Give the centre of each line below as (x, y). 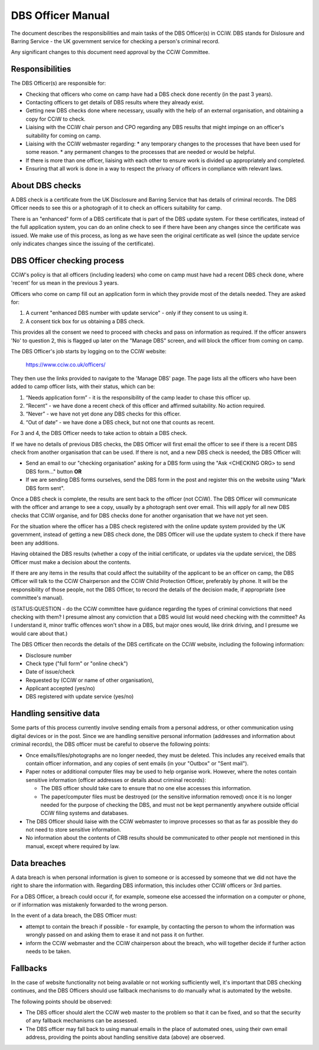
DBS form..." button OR (54, 471)
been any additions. (35, 543)
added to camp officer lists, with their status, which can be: (83, 386)
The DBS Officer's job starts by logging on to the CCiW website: (89, 352)
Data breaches (38, 863)
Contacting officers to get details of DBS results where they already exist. (115, 102)
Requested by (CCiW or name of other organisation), (90, 680)
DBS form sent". (45, 488)
